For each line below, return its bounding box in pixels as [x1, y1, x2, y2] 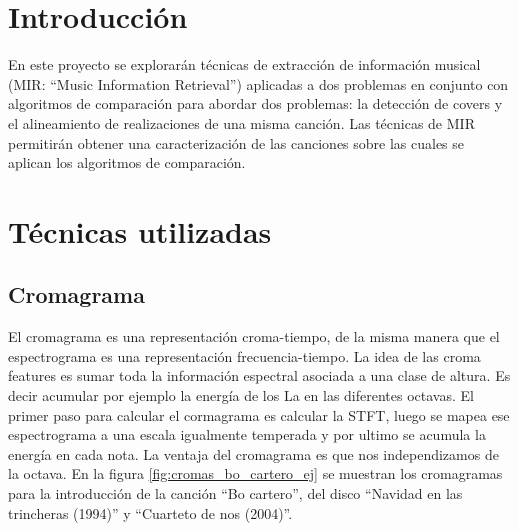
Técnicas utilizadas [8, 210, 272, 251]
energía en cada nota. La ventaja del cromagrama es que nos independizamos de [8, 443, 499, 464]
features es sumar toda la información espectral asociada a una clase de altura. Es [8, 365, 511, 386]
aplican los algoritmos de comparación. [8, 152, 246, 173]
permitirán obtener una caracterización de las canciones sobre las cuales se [8, 132, 465, 153]
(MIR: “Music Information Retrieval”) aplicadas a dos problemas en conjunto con [8, 73, 509, 94]
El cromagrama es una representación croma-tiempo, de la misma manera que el [8, 326, 500, 347]
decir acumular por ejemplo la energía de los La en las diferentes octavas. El [8, 385, 474, 406]
